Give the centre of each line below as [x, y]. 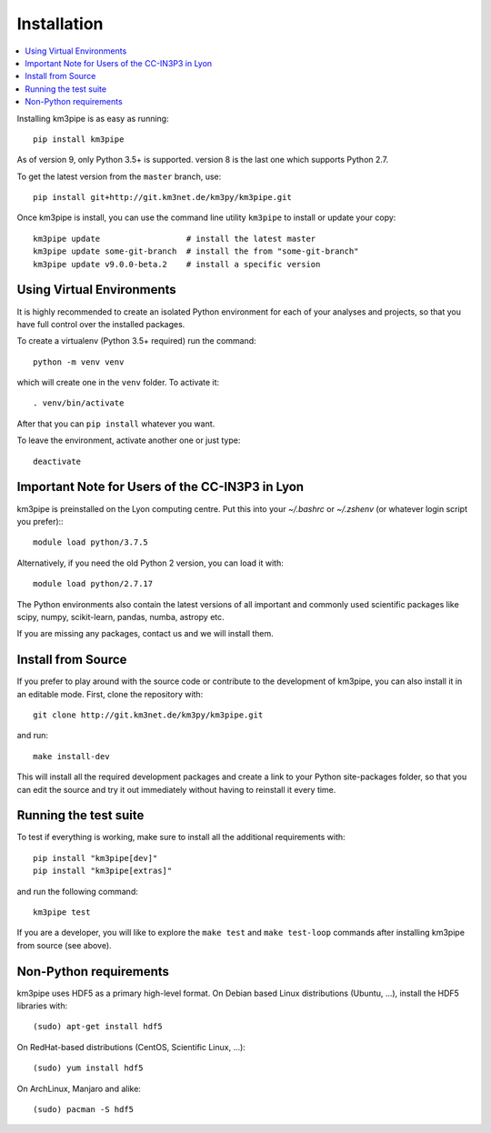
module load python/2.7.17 [93, 584]
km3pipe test [62, 912]
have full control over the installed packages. [101, 324]
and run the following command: [77, 891]
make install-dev [71, 756]
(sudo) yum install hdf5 [88, 1068]
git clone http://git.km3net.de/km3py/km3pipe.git [148, 715]
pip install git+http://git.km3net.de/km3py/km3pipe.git [163, 197]
